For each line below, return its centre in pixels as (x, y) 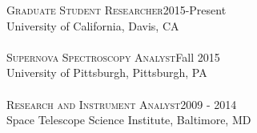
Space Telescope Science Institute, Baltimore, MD (129, 120)
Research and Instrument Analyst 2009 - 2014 (122, 104)
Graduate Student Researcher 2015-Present (116, 10)
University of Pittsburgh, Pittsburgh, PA (107, 73)
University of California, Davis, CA (93, 25)
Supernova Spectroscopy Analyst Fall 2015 (113, 56)
